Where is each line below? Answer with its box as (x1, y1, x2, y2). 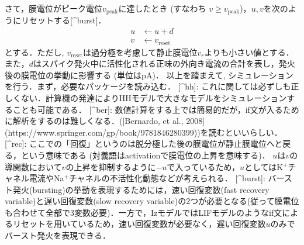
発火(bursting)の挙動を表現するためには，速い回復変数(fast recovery (12, 183, 270, 195)
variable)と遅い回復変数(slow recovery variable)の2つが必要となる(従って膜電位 (5, 195, 299, 207)
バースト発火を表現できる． (5, 229, 111, 241)
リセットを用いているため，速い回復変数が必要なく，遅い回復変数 (12, 218, 266, 230)
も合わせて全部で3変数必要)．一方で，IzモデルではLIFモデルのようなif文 (5, 206, 282, 218)
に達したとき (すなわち (118, 2, 206, 14)
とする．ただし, (5, 46, 64, 58)
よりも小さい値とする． (204, 46, 294, 58)
